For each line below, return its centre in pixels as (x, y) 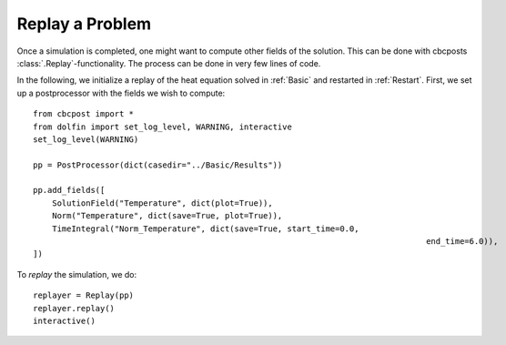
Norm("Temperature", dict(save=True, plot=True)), (167, 216)
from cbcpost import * (84, 114)
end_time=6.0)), (462, 242)
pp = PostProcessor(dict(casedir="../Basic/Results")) (158, 165)
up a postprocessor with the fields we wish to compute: (121, 93)
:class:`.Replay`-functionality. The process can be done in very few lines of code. (169, 63)
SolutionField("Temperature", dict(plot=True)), (162, 203)
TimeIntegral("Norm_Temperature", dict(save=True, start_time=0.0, (205, 228)
